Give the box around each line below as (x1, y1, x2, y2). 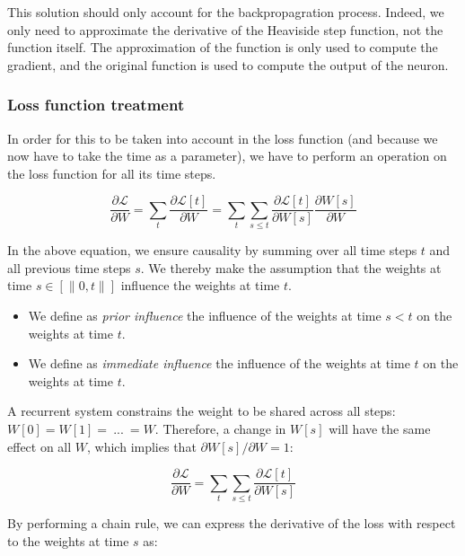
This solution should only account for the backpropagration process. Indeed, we (7, 3, 444, 21)
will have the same (329, 419, 431, 437)
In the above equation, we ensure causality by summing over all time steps (7, 241, 417, 260)
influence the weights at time (120, 276, 280, 295)
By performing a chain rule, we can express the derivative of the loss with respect (7, 513, 456, 532)
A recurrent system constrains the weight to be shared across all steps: (7, 402, 396, 420)
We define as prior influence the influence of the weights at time (28, 305, 382, 324)
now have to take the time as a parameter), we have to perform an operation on (7, 146, 447, 165)
